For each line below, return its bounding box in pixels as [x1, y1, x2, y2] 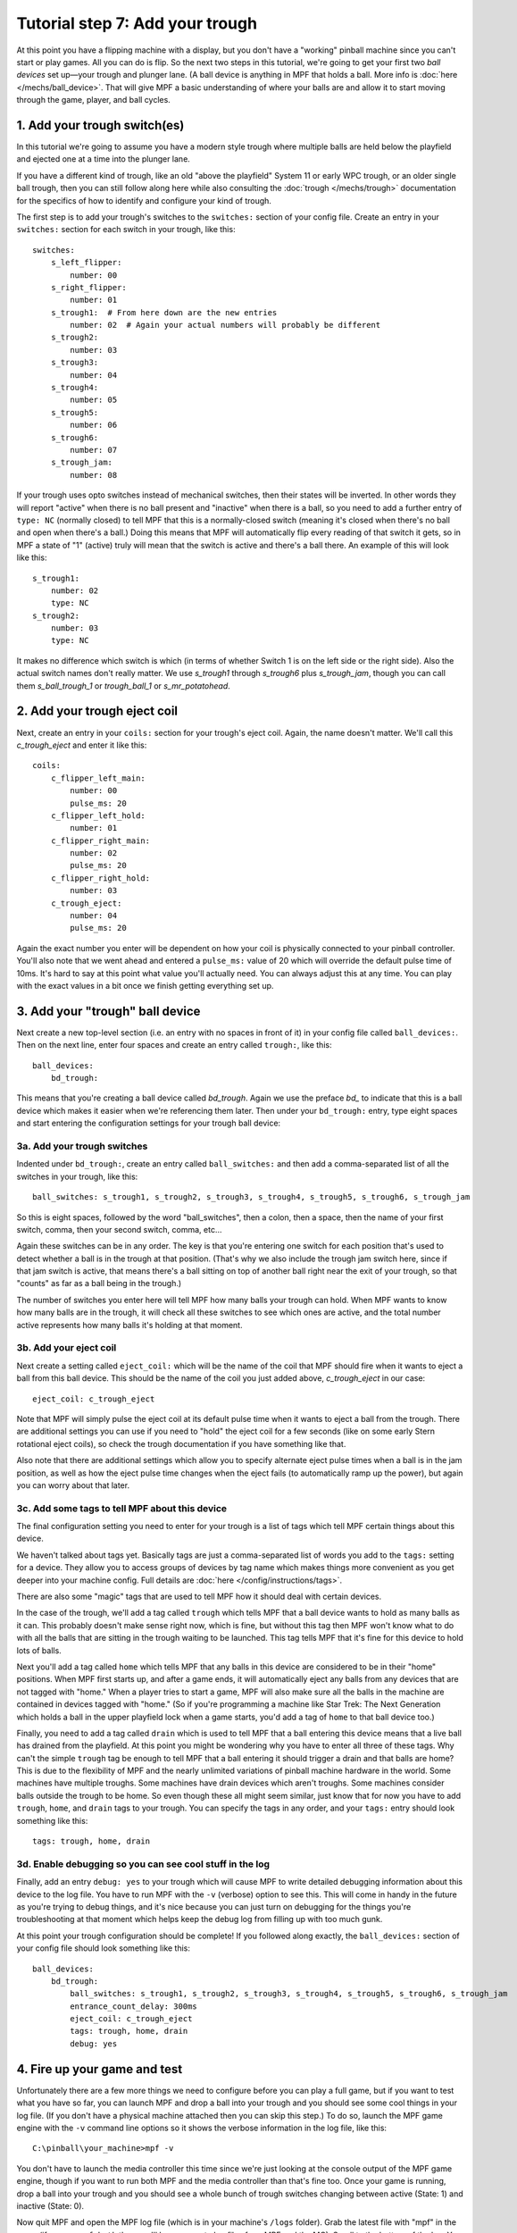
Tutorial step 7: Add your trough [16, 13, 258, 33]
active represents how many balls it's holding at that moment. [16, 1319, 243, 1330]
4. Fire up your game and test [16, 2062, 183, 2077]
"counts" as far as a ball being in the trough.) [16, 1278, 182, 1289]
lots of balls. [16, 1644, 62, 1656]
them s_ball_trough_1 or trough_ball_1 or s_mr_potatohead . [16, 680, 231, 691]
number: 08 [70, 470, 118, 480]
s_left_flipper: [50, 257, 122, 268]
